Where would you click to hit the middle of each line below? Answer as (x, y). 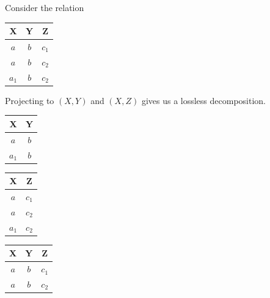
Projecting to (30, 100)
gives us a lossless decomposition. (204, 100)
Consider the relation (45, 7)
